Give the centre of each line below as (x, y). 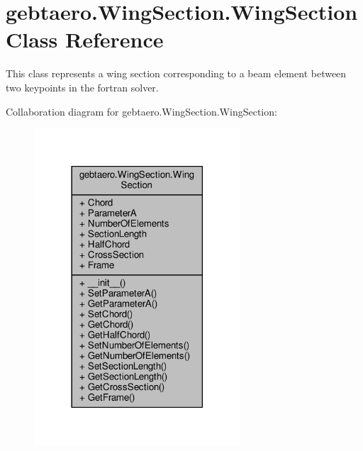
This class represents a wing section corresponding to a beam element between (176, 73)
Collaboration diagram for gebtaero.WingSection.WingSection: (141, 111)
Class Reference (85, 39)
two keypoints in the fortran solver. (82, 87)
